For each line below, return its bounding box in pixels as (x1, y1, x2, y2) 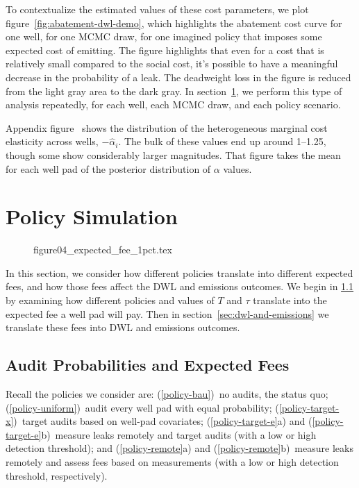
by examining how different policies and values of (6, 293, 215, 308)
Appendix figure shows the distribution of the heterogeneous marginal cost (6, 120, 328, 135)
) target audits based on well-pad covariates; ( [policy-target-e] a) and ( (13, 414, 312, 428)
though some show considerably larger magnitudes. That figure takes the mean (6, 147, 341, 162)
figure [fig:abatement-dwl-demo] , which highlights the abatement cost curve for (6, 15, 342, 30)
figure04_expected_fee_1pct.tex (33, 242, 172, 257)
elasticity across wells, (6, 134, 99, 149)
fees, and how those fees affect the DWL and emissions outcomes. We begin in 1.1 (6, 279, 353, 294)
